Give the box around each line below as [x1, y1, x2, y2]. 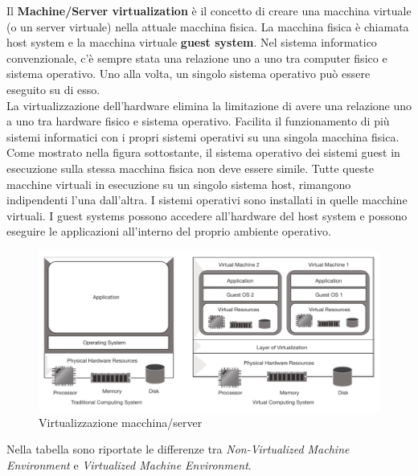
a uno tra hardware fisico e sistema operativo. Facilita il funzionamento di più [6, 113, 390, 129]
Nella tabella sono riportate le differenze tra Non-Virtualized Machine [6, 441, 350, 458]
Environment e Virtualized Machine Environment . [6, 456, 252, 473]
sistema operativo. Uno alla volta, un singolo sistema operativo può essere [6, 65, 371, 82]
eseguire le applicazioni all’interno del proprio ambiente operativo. [6, 223, 331, 240]
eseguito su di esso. [6, 80, 100, 97]
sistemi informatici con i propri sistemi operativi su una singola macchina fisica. [6, 128, 400, 145]
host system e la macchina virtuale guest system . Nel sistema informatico [6, 34, 377, 51]
